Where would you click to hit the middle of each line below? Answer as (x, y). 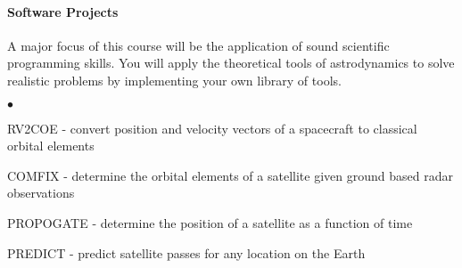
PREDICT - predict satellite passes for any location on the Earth (186, 252)
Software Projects (63, 11)
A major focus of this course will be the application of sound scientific (198, 45)
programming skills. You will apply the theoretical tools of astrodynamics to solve (231, 63)
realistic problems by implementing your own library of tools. (174, 80)
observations (41, 193)
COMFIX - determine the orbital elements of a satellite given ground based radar (230, 175)
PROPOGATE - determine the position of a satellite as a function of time (210, 222)
